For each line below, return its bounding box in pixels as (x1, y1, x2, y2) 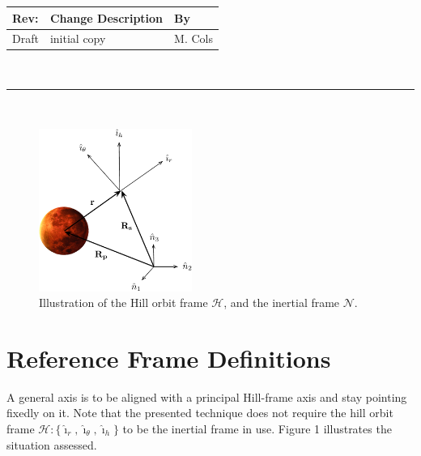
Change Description (49, 9, 164, 26)
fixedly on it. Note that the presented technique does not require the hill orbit (6, 404, 393, 421)
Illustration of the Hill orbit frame (39, 294, 208, 311)
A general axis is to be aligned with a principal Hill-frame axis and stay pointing (6, 388, 407, 405)
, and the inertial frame (223, 294, 340, 311)
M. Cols (174, 30, 213, 47)
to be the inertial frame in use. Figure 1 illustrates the (122, 420, 392, 437)
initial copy (49, 30, 106, 47)
